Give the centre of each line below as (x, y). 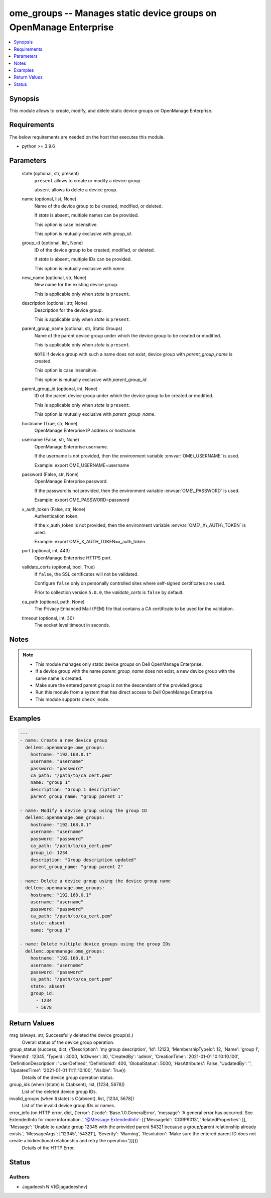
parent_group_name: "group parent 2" (77, 867)
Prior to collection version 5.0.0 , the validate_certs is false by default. (109, 592)
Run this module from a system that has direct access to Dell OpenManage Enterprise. (124, 692)
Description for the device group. (69, 310)
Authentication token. (56, 516)
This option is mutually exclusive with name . (80, 268)
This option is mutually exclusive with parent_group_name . (95, 414)
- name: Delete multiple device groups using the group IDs (95, 944)
